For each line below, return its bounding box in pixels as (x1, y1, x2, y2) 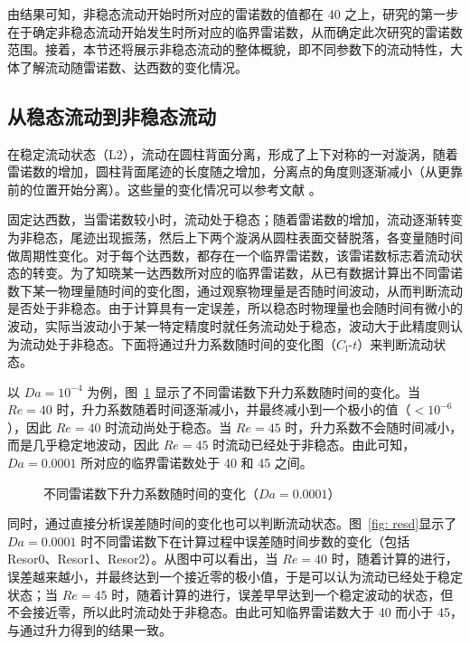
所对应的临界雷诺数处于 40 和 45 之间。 (80, 453, 313, 472)
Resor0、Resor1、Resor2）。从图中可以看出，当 (7, 549, 278, 568)
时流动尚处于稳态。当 (105, 417, 232, 436)
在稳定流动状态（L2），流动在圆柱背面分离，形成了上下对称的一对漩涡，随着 (7, 144, 458, 163)
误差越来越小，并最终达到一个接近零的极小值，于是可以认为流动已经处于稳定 (7, 567, 463, 586)
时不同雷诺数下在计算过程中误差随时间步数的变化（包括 (80, 531, 410, 550)
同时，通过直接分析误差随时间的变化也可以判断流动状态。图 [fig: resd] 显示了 (7, 514, 457, 533)
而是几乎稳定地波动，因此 (7, 435, 159, 454)
